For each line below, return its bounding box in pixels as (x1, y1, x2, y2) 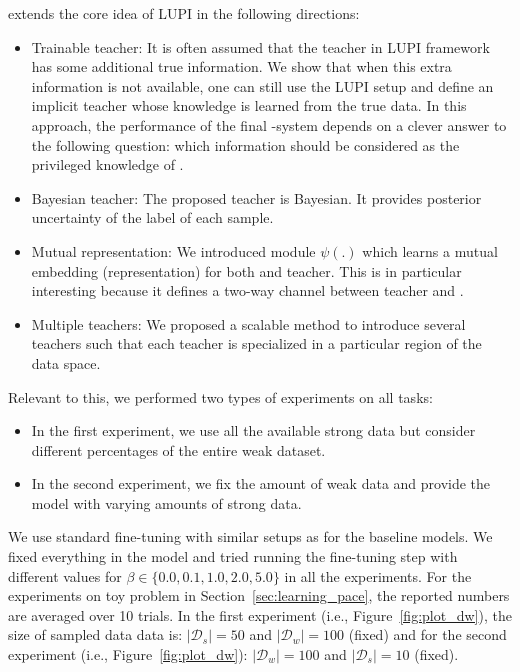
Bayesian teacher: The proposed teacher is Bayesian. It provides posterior (31, 187, 482, 208)
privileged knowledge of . (31, 154, 184, 175)
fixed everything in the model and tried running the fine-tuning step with (8, 546, 458, 567)
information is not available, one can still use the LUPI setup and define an (31, 75, 494, 96)
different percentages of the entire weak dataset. (31, 439, 326, 460)
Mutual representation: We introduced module (31, 240, 316, 261)
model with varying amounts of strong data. (31, 492, 302, 513)
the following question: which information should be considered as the (31, 134, 460, 155)
